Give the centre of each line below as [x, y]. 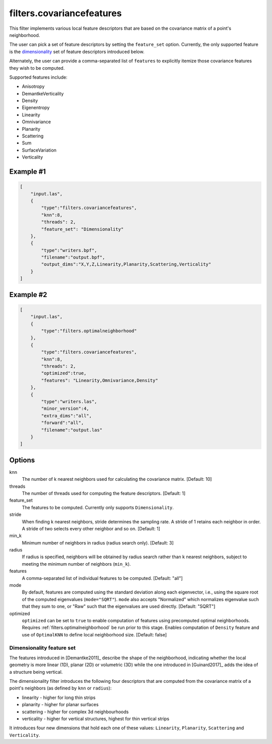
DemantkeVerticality [43, 93]
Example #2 [28, 295]
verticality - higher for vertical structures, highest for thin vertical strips [96, 719]
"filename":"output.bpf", [73, 257]
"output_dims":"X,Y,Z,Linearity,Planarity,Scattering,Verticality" [126, 264]
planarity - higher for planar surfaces [60, 705]
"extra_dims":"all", [66, 416]
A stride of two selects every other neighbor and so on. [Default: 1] [91, 528]
